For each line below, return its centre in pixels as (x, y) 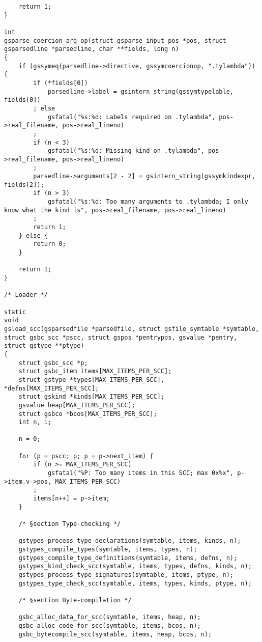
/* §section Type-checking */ (70, 524)
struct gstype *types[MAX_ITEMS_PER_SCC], (91, 380)
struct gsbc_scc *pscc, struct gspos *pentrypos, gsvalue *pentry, (121, 337)
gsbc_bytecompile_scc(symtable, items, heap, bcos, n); (115, 634)
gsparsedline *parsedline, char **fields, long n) (92, 49)
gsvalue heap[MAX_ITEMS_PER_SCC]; (77, 405)
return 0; (50, 244)
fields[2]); (24, 185)
